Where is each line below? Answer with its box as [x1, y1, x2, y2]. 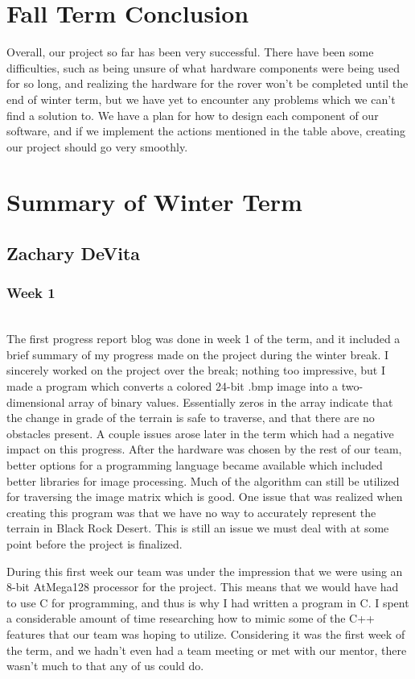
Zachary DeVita [6, 241, 141, 266]
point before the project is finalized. [6, 535, 183, 552]
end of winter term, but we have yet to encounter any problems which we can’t [6, 90, 396, 107]
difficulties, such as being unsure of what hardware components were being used [6, 59, 401, 76]
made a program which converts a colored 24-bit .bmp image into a [6, 378, 339, 395]
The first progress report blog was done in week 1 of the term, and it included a [6, 330, 401, 347]
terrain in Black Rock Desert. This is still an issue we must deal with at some [6, 520, 389, 536]
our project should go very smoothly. [6, 138, 188, 155]
